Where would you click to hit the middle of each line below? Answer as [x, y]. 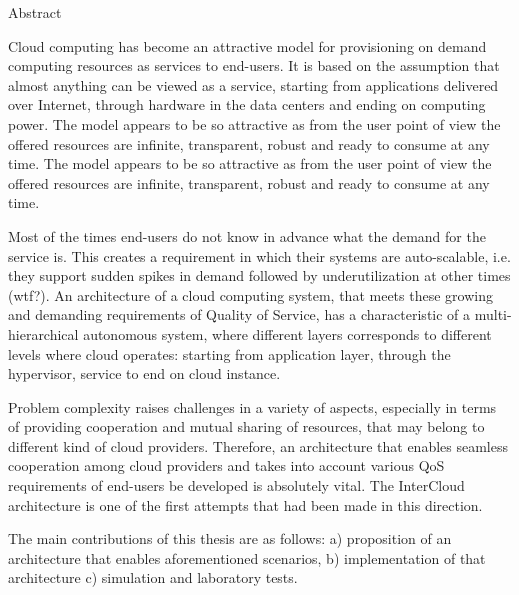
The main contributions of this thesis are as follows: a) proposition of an [230, 538]
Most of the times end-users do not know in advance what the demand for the [247, 235]
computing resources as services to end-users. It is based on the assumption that [254, 65]
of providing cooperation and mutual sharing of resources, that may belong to [246, 426]
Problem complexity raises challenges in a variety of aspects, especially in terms [252, 406]
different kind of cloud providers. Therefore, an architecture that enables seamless [258, 445]
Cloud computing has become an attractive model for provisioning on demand [247, 45]
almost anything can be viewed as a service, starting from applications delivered [253, 84]
